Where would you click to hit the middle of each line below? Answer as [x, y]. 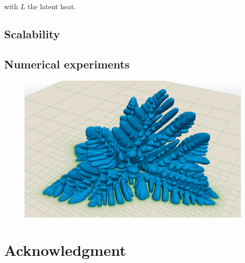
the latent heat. [52, 6]
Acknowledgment [65, 249]
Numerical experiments [67, 64]
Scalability [32, 33]
